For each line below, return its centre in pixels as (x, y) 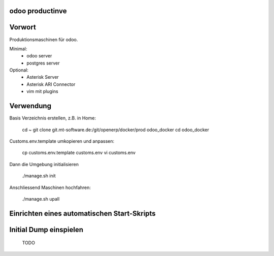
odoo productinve (38, 11)
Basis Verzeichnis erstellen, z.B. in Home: (53, 118)
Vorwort (23, 27)
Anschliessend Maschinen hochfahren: (50, 187)
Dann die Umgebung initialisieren (44, 164)
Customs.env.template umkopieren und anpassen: (62, 141)
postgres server (43, 63)
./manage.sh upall (41, 199)
